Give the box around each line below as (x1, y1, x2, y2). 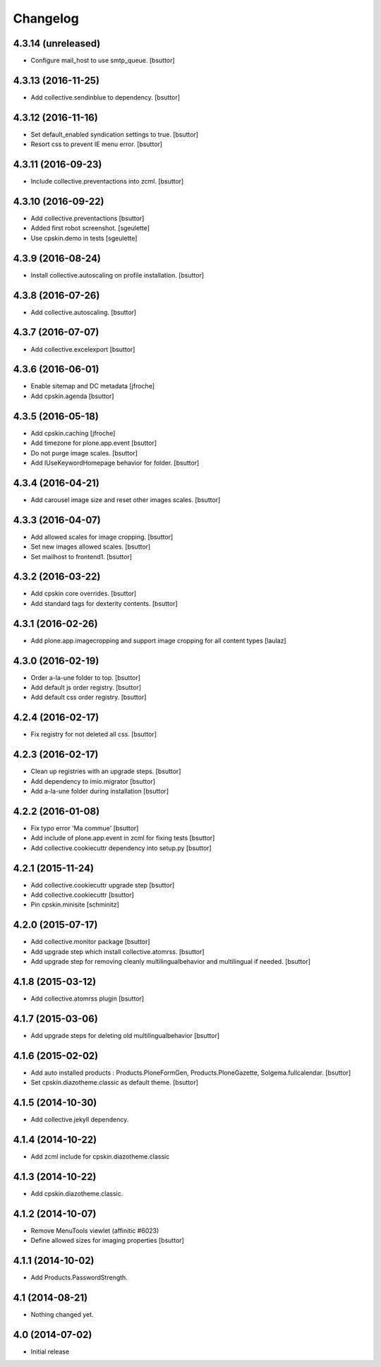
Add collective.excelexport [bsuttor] (30, 345, 135, 353)
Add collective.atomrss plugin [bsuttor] (30, 994, 145, 1003)
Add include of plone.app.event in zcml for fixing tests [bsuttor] (30, 834, 215, 842)
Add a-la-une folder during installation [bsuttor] (30, 787, 169, 796)
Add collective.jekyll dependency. (30, 1116, 129, 1124)
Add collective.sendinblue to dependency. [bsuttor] (30, 92, 180, 102)
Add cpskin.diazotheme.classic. (30, 1189, 123, 1198)
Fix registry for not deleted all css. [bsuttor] (30, 730, 157, 739)
